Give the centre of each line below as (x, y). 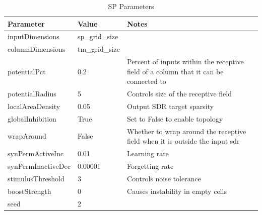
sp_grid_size (98, 36)
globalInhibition (32, 118)
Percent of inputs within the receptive (185, 62)
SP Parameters (131, 6)
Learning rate (148, 153)
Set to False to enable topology (175, 118)
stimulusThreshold (36, 178)
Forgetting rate (150, 166)
